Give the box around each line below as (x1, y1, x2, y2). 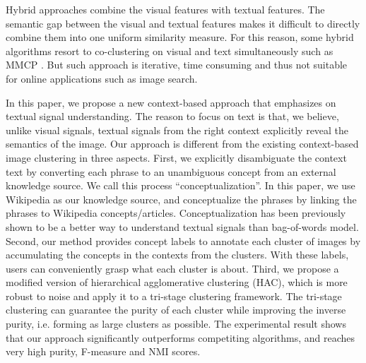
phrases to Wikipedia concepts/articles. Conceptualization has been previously (6, 206, 346, 220)
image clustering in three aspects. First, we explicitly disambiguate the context (6, 150, 347, 165)
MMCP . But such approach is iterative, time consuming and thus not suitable (6, 57, 348, 72)
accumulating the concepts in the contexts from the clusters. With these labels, (6, 247, 349, 262)
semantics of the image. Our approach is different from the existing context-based (6, 136, 359, 151)
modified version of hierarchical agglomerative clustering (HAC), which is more (6, 275, 348, 290)
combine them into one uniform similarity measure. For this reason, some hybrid (6, 30, 354, 44)
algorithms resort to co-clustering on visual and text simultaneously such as (6, 43, 333, 58)
